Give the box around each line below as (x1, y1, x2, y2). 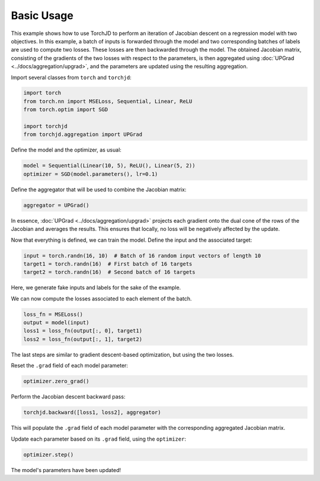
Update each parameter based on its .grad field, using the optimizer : (11, 435, 187, 442)
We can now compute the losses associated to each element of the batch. (11, 295, 192, 302)
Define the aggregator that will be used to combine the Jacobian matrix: (11, 186, 187, 193)
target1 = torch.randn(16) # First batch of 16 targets (23, 260, 193, 267)
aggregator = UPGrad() (23, 202, 89, 208)
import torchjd (23, 123, 68, 130)
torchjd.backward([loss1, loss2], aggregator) (23, 409, 161, 416)
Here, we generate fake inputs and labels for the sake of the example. (11, 284, 181, 291)
